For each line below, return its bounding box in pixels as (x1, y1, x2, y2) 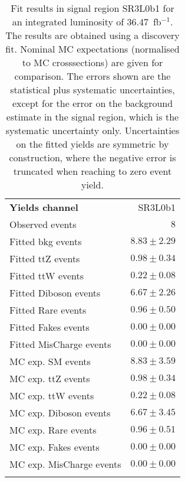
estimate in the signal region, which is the (6, 110, 179, 123)
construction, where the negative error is (9, 151, 176, 164)
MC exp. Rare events (9, 423, 97, 437)
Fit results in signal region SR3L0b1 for (11, 1, 174, 15)
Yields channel (9, 200, 78, 214)
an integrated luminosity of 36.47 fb (12, 15, 161, 28)
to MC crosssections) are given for (22, 56, 163, 69)
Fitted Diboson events (9, 286, 101, 299)
